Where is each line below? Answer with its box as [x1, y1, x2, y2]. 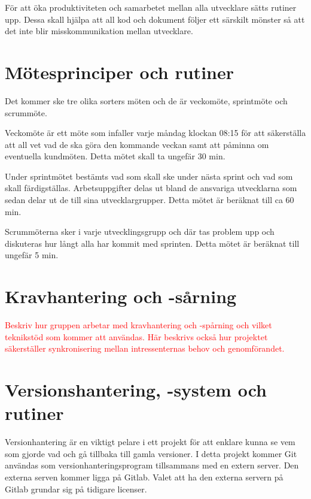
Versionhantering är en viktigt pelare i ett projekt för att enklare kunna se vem [5, 436, 295, 448]
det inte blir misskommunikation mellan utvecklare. [5, 25, 193, 37]
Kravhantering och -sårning [5, 284, 237, 309]
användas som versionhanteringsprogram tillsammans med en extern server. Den [5, 459, 299, 471]
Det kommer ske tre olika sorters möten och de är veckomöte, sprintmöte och [5, 94, 288, 107]
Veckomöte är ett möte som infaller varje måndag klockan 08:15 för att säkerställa [5, 126, 306, 139]
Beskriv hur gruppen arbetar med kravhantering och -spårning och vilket [5, 319, 272, 331]
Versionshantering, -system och [5, 377, 267, 402]
